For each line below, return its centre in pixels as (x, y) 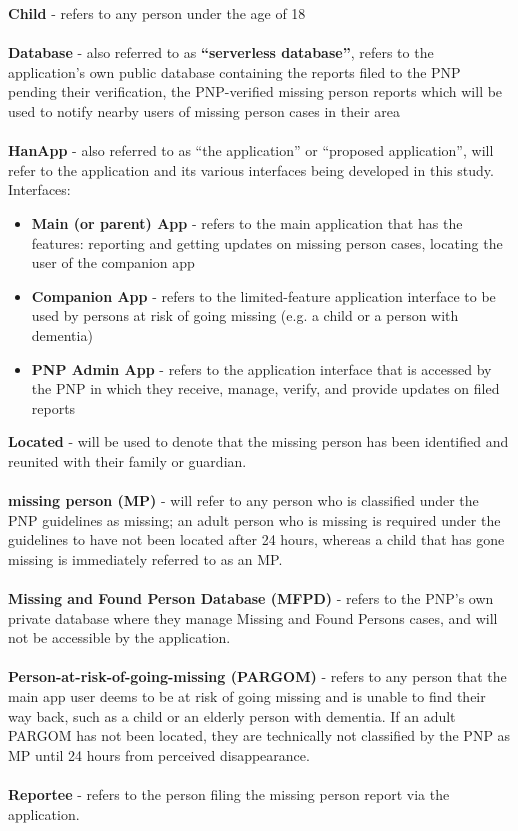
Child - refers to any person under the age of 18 (157, 13)
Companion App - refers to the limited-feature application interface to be (263, 295)
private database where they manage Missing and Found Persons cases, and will (253, 617)
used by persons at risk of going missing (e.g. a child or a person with (245, 315)
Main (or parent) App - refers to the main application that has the (247, 222)
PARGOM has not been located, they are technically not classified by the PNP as (259, 735)
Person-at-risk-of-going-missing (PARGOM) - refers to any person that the (257, 676)
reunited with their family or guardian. (127, 460)
